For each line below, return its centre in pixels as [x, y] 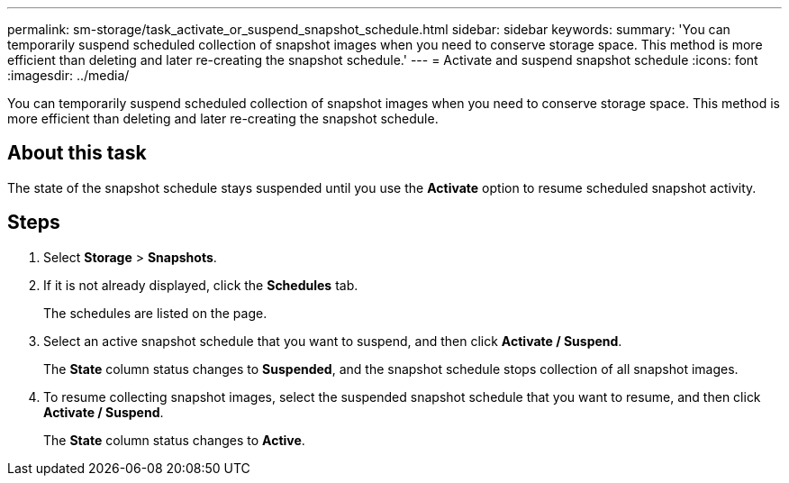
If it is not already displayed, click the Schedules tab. [201, 285]
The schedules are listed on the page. [155, 313]
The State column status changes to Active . [174, 440]
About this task [77, 153]
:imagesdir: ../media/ [68, 75]
